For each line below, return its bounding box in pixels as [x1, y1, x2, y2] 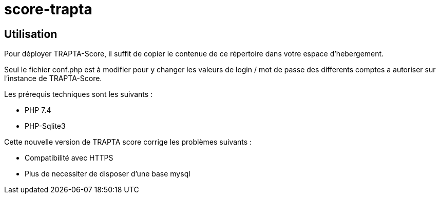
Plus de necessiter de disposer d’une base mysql [25, 169, 190, 179]
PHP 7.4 [25, 106, 51, 115]
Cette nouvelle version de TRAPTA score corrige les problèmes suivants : [4, 137, 252, 147]
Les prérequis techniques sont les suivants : [4, 90, 153, 99]
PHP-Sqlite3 [25, 122, 66, 131]
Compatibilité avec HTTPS [25, 153, 113, 163]
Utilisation [4, 27, 58, 41]
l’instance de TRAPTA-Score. [4, 74, 102, 83]
